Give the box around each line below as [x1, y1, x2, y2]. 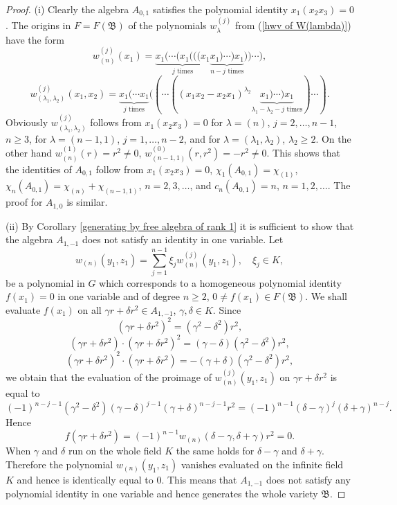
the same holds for [176, 443, 255, 458]
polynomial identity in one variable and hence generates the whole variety [6, 486, 318, 501]
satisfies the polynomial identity [152, 2, 288, 16]
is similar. [66, 195, 108, 209]
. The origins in [6, 18, 71, 33]
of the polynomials [128, 18, 207, 33]
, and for [183, 131, 221, 145]
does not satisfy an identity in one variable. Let [82, 232, 284, 247]
